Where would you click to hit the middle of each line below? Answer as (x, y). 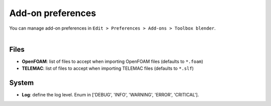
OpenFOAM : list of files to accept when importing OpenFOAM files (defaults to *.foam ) (112, 61)
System (22, 83)
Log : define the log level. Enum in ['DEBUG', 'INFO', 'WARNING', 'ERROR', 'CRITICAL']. (110, 95)
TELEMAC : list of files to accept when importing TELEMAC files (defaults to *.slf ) (108, 68)
